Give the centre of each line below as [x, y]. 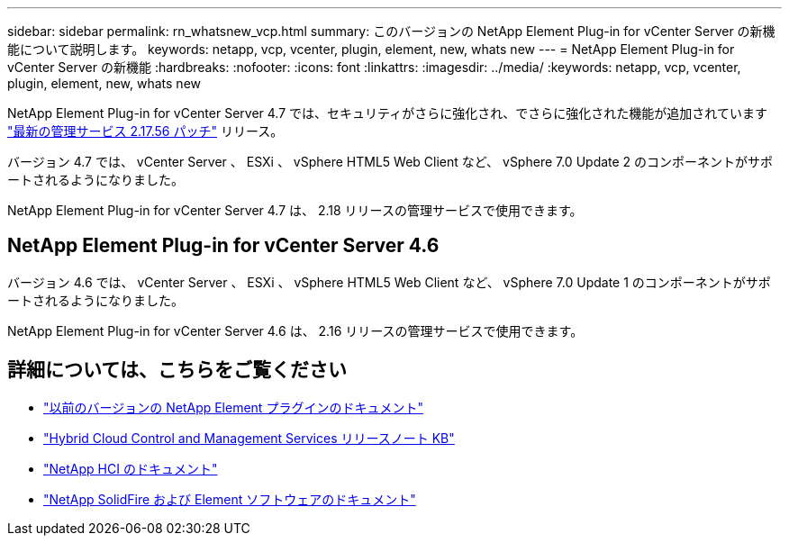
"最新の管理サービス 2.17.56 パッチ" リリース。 [145, 131]
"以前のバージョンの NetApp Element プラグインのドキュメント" [233, 407]
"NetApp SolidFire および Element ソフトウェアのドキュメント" [230, 499]
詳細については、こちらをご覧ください [177, 370]
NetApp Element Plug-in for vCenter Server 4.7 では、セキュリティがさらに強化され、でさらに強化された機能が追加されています [387, 113]
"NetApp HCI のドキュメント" [131, 468]
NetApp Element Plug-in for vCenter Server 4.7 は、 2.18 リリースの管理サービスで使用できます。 [295, 210]
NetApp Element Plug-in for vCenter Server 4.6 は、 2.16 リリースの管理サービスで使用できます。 [295, 330]
